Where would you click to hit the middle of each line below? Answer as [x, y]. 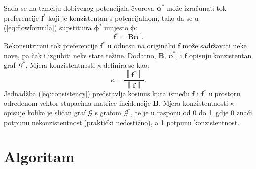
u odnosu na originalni [142, 46]
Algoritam [39, 156]
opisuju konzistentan [220, 55]
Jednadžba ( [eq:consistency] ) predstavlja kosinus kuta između [97, 93]
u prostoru [224, 93]
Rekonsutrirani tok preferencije [51, 46]
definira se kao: [126, 65]
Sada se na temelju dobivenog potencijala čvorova [79, 8]
